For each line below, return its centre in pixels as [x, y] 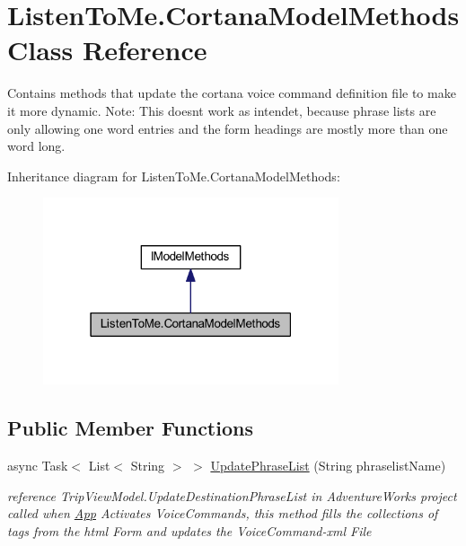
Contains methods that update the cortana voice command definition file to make [232, 93]
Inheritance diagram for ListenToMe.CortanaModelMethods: [174, 176]
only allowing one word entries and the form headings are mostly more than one [228, 128]
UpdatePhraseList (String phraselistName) [328, 465]
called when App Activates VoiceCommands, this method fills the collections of [223, 513]
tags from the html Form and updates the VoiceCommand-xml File [189, 530]
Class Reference [107, 50]
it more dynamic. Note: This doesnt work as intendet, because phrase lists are [222, 110]
